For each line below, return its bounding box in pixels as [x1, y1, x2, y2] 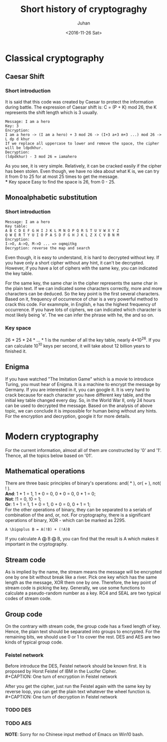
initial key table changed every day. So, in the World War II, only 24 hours [5, 397, 156, 403]
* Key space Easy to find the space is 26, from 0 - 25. [5, 178, 116, 184]
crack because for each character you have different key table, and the [5, 391, 151, 398]
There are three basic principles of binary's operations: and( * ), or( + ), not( [5, 480, 161, 486]
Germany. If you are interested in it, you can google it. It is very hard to [5, 386, 150, 392]
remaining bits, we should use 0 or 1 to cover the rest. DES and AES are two [5, 634, 161, 640]
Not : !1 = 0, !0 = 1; [5, 496, 41, 502]
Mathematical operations [5, 467, 85, 475]
